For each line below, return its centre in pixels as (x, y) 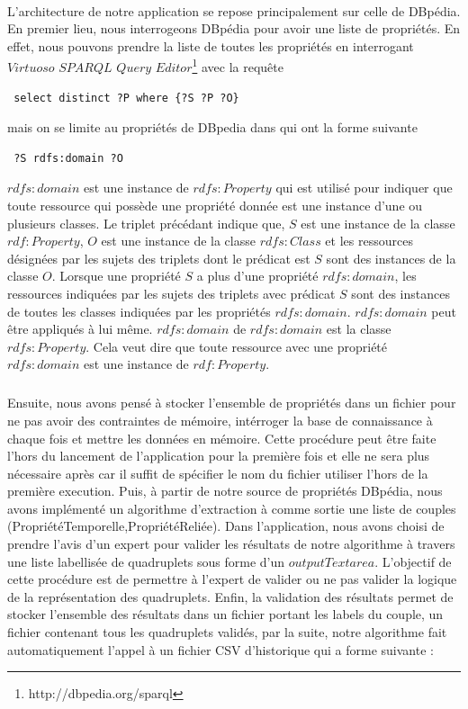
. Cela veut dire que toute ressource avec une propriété (237, 346)
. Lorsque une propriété (116, 276)
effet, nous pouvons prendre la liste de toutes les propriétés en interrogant (211, 45)
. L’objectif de (413, 561)
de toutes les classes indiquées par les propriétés (139, 311)
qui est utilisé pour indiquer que (364, 188)
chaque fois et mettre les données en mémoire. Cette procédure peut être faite (222, 438)
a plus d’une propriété (257, 276)
